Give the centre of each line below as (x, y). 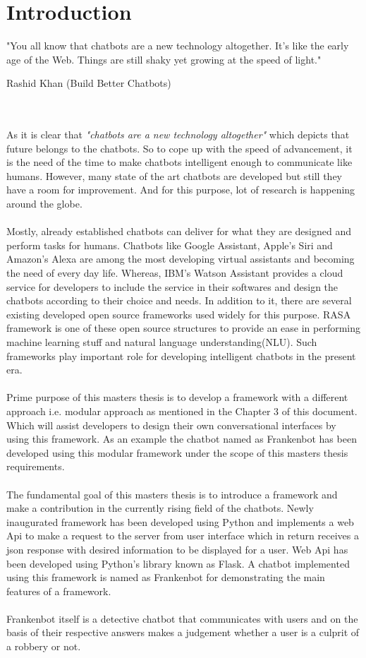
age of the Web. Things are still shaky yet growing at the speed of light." (164, 59)
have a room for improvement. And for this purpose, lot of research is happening (181, 190)
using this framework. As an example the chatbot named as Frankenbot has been (182, 439)
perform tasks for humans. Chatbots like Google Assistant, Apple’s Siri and (170, 245)
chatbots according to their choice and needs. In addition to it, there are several (179, 300)
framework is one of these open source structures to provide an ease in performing (184, 328)
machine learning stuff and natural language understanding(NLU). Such (162, 342)
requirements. (36, 466)
